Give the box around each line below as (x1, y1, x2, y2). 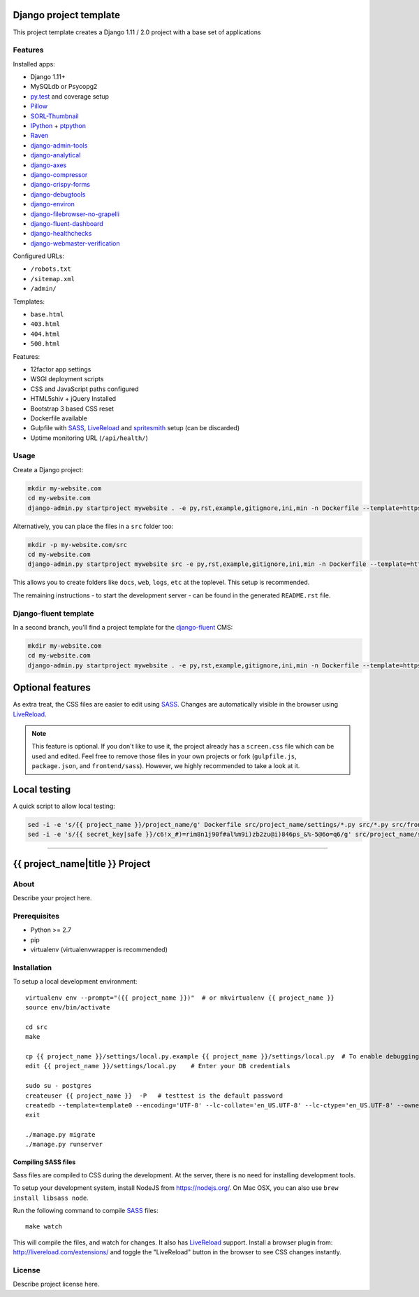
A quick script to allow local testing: (13, 802, 115, 811)
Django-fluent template (13, 609, 94, 618)
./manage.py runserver (25, 1140, 103, 1149)
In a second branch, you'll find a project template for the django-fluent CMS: (13, 623, 233, 631)
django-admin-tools (30, 141, 88, 150)
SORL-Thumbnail (30, 112, 80, 120)
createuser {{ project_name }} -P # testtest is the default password (25, 1091, 284, 1100)
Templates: (13, 297, 45, 306)
